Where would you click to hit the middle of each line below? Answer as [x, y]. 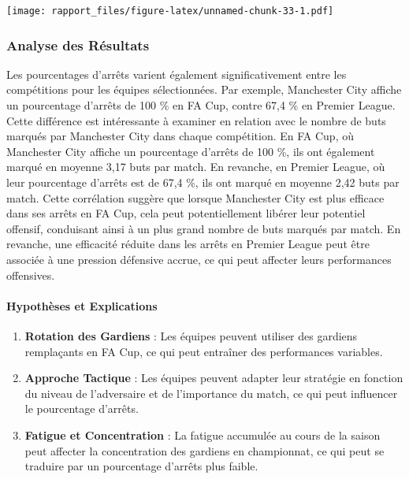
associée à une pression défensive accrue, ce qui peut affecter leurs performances [199, 259]
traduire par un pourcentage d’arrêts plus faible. [141, 466]
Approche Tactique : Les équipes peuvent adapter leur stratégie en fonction [214, 378]
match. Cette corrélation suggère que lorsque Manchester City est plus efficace [195, 197]
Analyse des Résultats [78, 45]
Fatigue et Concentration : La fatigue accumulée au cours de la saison [203, 434]
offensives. [31, 275]
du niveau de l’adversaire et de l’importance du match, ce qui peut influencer [211, 393]
